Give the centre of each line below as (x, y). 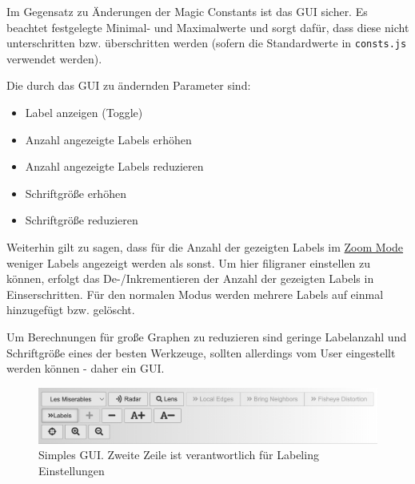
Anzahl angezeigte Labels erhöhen (108, 139)
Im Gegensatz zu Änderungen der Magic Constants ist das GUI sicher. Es (187, 11)
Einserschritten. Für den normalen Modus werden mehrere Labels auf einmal (195, 294)
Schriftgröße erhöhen (76, 193)
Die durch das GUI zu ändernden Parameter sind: (129, 85)
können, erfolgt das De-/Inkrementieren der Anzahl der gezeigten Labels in (190, 278)
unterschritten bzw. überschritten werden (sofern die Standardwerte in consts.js (207, 43)
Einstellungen (72, 470)
